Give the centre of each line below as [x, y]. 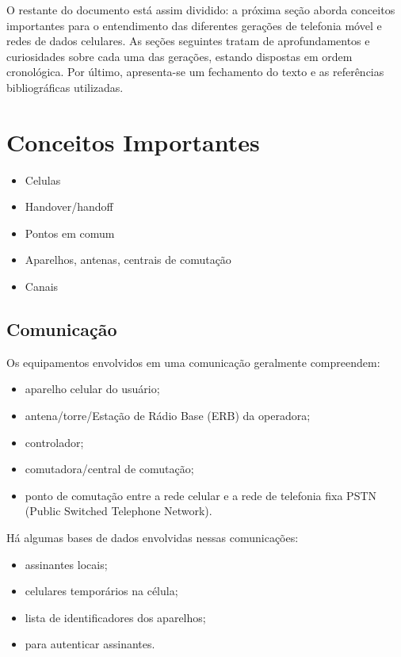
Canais [42, 286]
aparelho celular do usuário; [92, 389]
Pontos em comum [70, 233]
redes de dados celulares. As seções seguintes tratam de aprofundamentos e [188, 41]
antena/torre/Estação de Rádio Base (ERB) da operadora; [168, 416]
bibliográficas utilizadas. [65, 87]
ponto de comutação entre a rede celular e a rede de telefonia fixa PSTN [201, 495]
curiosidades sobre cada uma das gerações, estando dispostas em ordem [179, 56]
